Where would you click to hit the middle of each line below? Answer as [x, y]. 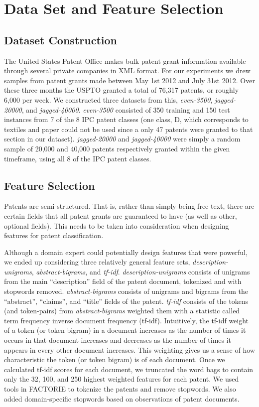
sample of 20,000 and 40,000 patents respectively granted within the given [117, 148]
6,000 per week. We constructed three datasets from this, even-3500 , [108, 99]
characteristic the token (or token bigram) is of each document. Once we [115, 359]
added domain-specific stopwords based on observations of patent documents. [122, 398]
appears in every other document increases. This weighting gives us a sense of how [129, 349]
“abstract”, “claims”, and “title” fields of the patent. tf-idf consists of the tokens [126, 301]
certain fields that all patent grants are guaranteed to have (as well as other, [121, 215]
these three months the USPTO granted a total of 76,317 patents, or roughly [122, 90]
